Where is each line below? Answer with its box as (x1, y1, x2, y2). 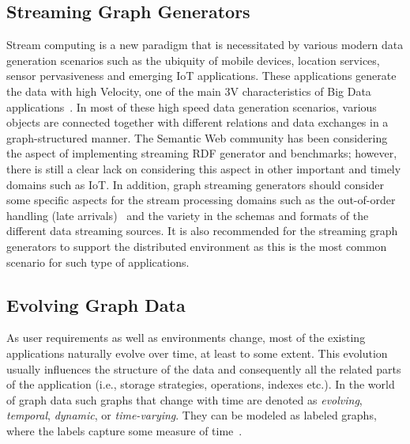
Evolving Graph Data (6, 292, 186, 317)
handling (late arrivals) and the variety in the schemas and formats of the (6, 207, 369, 223)
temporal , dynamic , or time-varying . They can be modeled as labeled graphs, (6, 407, 377, 423)
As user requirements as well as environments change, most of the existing (6, 329, 366, 346)
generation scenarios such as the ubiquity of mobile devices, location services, (6, 51, 380, 68)
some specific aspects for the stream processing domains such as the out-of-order (6, 192, 396, 208)
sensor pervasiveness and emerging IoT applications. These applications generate (6, 67, 397, 84)
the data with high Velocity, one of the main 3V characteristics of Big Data (6, 82, 371, 99)
